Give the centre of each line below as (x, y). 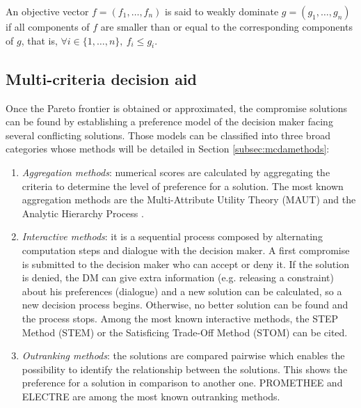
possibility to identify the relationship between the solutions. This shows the (185, 369)
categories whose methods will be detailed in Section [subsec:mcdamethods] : (168, 149)
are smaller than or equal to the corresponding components (226, 26)
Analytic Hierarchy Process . (83, 213)
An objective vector (47, 11)
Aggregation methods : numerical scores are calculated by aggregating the (176, 172)
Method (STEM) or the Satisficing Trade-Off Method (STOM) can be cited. (185, 332)
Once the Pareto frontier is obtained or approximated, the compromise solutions (177, 108)
